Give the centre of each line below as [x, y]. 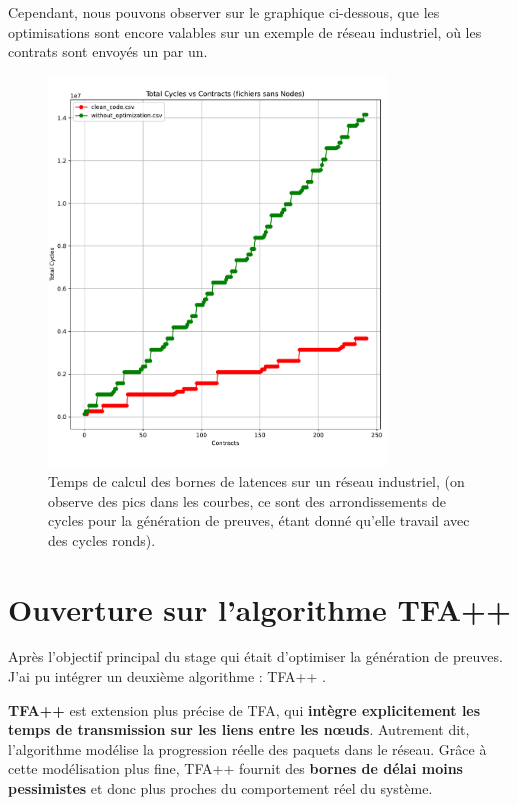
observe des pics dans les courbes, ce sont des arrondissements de [247, 500]
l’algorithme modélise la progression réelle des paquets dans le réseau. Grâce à [247, 748]
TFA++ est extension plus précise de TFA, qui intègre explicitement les [244, 709]
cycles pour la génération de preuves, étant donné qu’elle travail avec [259, 520]
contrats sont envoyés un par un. [108, 51]
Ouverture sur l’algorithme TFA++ [260, 608]
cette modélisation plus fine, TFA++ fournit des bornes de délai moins [235, 768]
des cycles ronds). [102, 539]
